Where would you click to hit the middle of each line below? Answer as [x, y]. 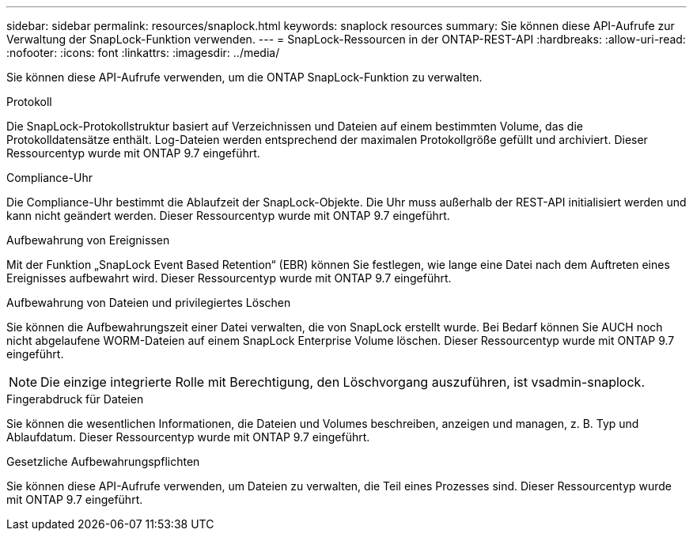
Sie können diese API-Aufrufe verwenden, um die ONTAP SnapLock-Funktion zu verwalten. [244, 77]
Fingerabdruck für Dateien [75, 399]
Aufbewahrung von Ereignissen [88, 240]
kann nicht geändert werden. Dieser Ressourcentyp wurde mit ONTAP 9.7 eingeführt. [228, 216]
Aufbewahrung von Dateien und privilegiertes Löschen [149, 303]
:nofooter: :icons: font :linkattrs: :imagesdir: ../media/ [143, 53]
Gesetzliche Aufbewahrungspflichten [103, 461]
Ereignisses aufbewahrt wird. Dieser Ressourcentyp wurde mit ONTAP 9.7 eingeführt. [229, 278]
